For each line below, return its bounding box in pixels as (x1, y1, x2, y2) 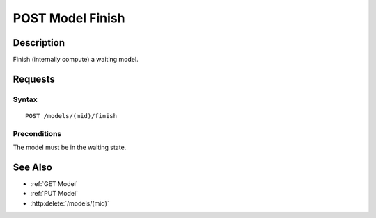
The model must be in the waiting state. (13, 143, 127, 152)
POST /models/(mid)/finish (25, 112, 118, 120)
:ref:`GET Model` (30, 180, 78, 188)
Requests (13, 73, 55, 85)
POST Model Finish (13, 10, 125, 26)
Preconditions (13, 128, 62, 138)
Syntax (13, 94, 38, 104)
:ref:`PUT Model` (30, 190, 78, 198)
